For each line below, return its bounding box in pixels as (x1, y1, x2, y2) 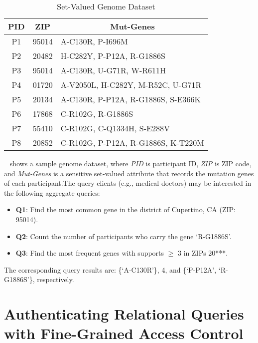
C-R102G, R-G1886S (60, 108, 133, 119)
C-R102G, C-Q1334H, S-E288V (60, 122, 170, 134)
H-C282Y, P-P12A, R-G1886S (60, 50, 165, 61)
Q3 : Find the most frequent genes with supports (15, 248, 164, 258)
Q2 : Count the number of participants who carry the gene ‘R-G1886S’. (15, 231, 232, 241)
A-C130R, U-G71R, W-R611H (60, 64, 166, 76)
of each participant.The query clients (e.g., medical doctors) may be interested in (4, 178, 252, 188)
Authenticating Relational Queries (4, 304, 244, 324)
